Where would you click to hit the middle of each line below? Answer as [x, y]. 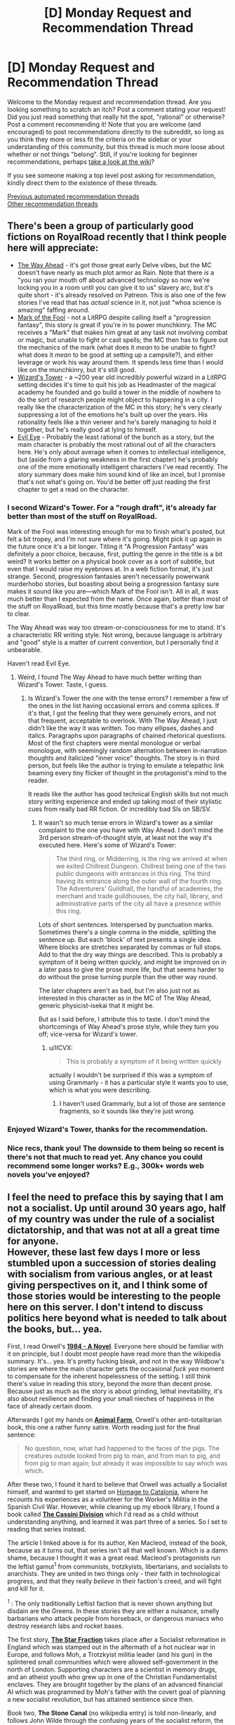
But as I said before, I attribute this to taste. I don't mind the [124, 1019]
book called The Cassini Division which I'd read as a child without [103, 1514]
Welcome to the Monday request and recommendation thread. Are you [109, 102]
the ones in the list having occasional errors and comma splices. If [123, 706]
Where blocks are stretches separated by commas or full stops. [130, 947]
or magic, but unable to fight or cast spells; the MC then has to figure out [123, 340]
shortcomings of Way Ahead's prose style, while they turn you [128, 1027]
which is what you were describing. [100, 1090]
